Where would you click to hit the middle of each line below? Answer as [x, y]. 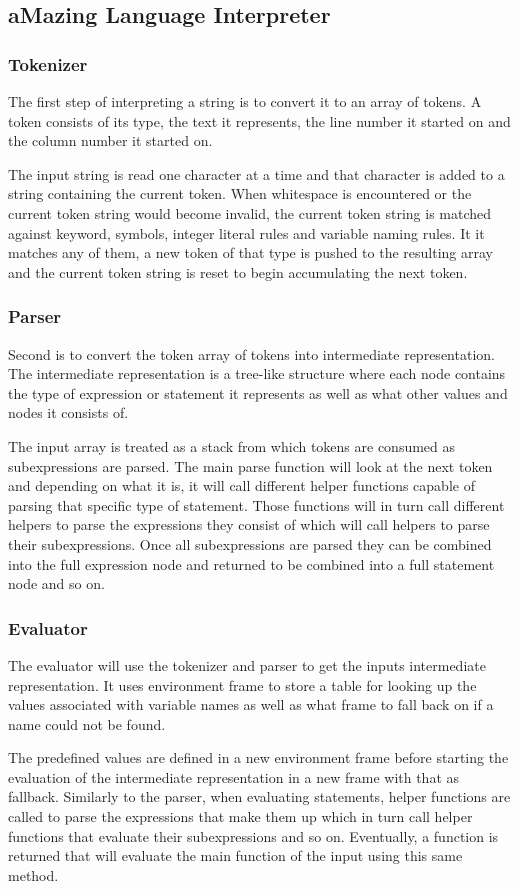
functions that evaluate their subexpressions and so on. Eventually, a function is [253, 835]
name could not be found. [87, 723]
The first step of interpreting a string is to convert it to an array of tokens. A [245, 101]
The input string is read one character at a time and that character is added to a [256, 173]
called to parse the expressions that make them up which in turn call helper [240, 816]
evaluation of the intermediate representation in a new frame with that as [234, 776]
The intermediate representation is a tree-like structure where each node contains [257, 373]
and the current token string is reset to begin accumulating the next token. [238, 271]
